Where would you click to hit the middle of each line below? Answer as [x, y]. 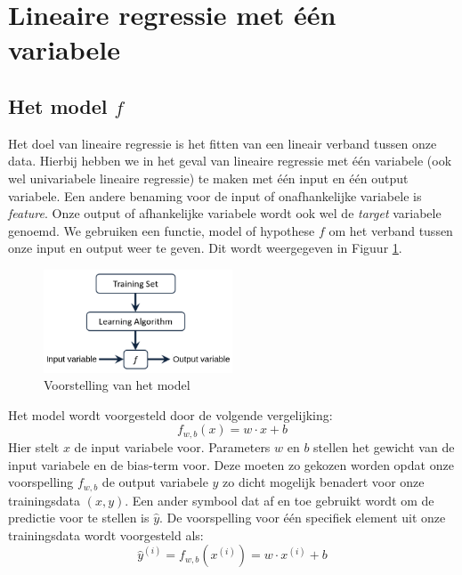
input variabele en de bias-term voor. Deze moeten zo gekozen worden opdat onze [231, 464]
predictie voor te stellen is [79, 518]
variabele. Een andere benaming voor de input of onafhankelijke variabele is [215, 195]
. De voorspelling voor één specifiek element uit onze [303, 518]
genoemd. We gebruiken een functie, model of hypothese [162, 230]
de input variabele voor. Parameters [172, 446]
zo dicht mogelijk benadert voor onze [324, 482]
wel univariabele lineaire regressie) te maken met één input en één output [208, 178]
